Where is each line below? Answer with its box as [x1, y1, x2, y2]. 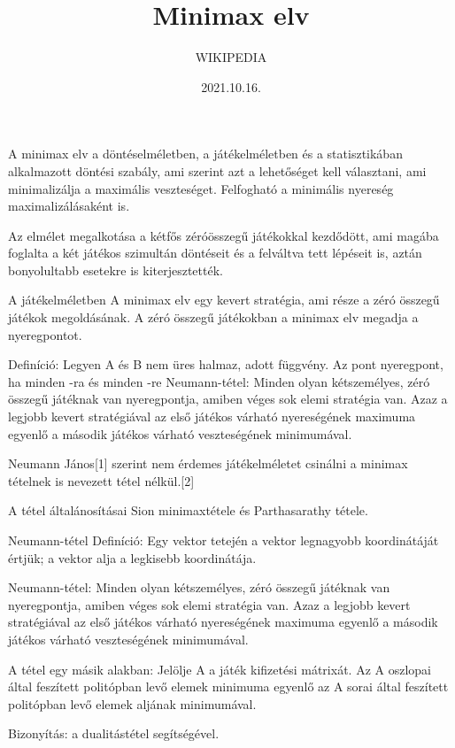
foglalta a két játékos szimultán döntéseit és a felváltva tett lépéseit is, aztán [8, 243, 422, 262]
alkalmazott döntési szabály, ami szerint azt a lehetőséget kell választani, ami [8, 161, 427, 180]
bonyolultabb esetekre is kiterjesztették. [8, 260, 223, 279]
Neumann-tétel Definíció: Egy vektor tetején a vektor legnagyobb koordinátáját [8, 531, 439, 549]
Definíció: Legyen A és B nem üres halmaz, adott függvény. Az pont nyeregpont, [8, 355, 443, 374]
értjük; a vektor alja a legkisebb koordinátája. [8, 548, 257, 567]
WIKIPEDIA [195, 48, 267, 66]
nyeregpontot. [8, 325, 82, 343]
